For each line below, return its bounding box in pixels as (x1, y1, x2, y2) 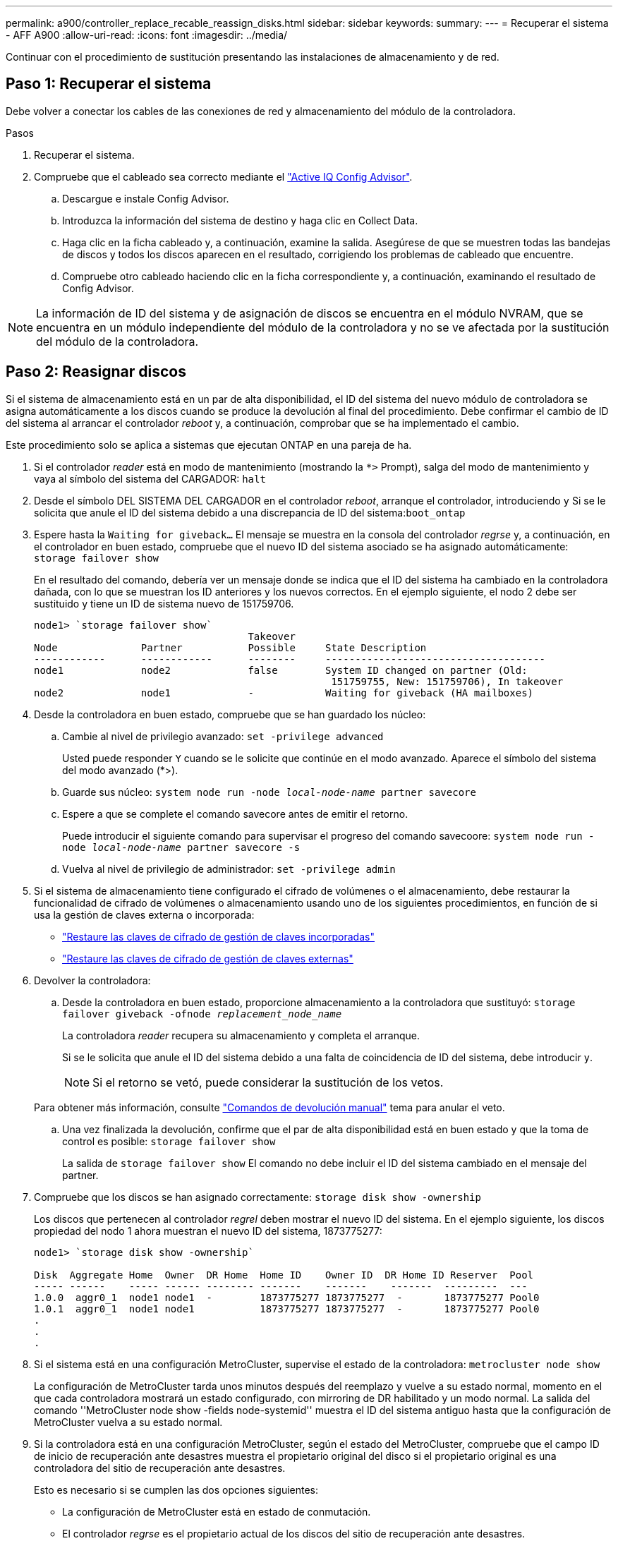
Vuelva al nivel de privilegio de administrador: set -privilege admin (62, 862, 396, 875)
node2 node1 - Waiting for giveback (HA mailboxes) (34, 687, 534, 699)
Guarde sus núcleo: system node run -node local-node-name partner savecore (62, 785, 476, 798)
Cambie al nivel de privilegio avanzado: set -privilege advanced (62, 730, 384, 742)
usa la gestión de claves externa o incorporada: (34, 908, 255, 921)
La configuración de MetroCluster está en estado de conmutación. (62, 1505, 371, 1518)
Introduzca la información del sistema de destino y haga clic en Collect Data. (62, 214, 418, 226)
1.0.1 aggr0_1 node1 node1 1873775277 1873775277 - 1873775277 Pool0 (34, 1303, 540, 1315)
